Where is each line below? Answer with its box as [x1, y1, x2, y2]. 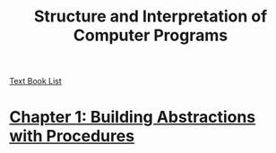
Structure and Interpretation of [33, 6, 268, 27]
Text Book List [9, 76, 63, 87]
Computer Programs [73, 25, 229, 46]
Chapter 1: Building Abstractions [9, 107, 256, 127]
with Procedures [9, 126, 135, 147]
